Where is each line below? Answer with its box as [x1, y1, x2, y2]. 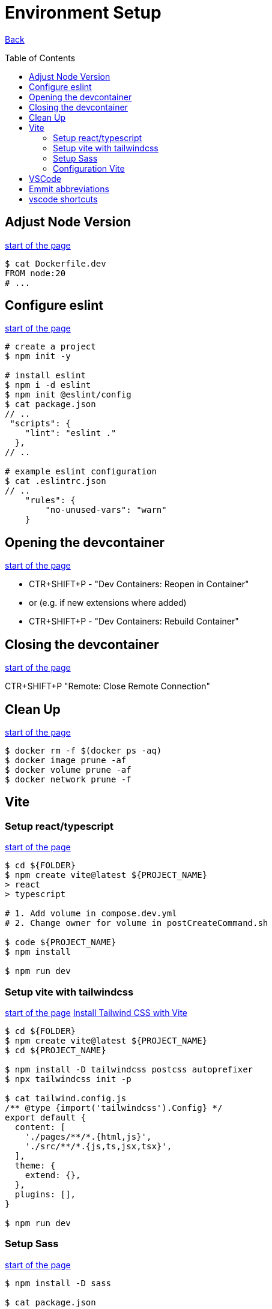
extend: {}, [25, 1170, 81, 1180]
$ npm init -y [5, 351, 71, 361]
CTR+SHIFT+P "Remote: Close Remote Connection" [5, 681, 210, 692]
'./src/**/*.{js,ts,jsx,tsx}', [25, 1141, 172, 1151]
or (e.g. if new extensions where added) [29, 597, 187, 608]
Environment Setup [5, 2, 162, 23]
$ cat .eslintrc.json [5, 476, 106, 486]
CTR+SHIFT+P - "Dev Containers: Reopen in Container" [29, 579, 249, 590]
